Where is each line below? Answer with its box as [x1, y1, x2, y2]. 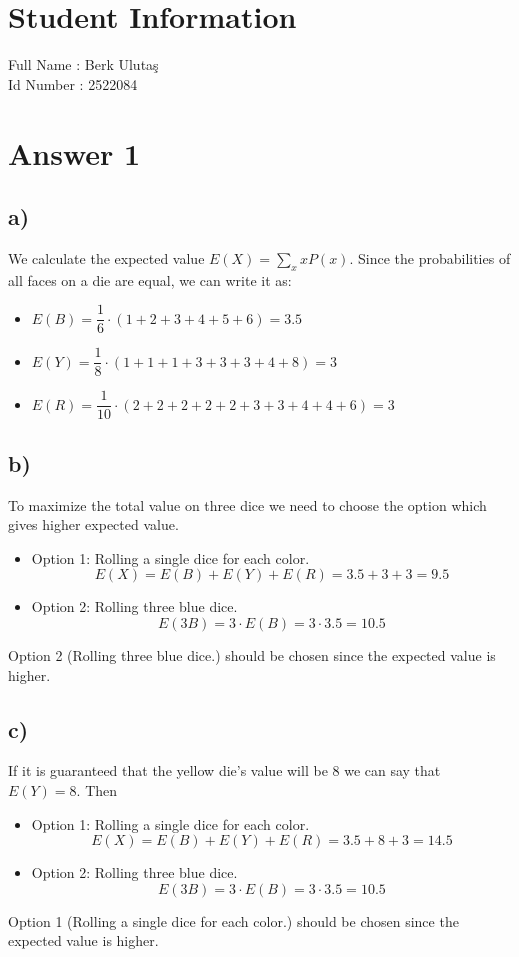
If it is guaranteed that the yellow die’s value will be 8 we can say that [8, 760, 441, 781]
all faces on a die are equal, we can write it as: [8, 269, 292, 290]
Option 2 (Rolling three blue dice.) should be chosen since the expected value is [8, 645, 496, 666]
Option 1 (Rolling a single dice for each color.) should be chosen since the [8, 910, 459, 931]
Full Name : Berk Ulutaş [8, 54, 159, 75]
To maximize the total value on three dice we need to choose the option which [8, 494, 487, 515]
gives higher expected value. [8, 514, 179, 535]
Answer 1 [8, 132, 141, 173]
